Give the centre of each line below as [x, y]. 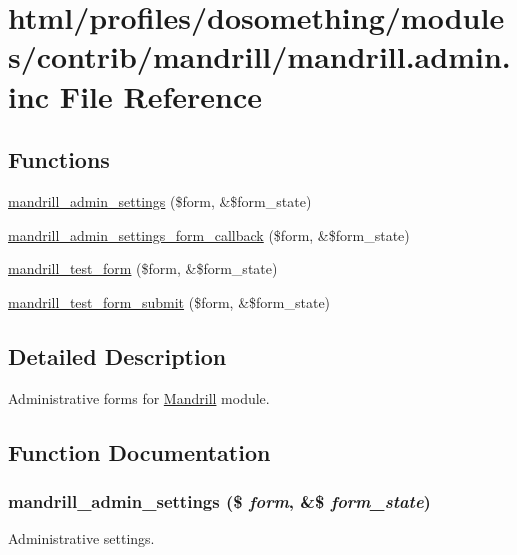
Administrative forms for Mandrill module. [139, 397]
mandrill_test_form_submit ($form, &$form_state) [169, 301]
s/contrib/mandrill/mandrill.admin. [259, 56]
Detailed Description [117, 355]
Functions [59, 159]
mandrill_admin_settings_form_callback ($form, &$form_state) [209, 234]
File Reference [160, 95]
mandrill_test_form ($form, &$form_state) [143, 268]
